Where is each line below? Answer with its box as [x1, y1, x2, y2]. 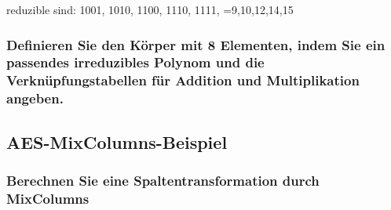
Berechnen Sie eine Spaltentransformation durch [6, 170, 320, 190]
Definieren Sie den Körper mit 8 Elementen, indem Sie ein [6, 34, 386, 54]
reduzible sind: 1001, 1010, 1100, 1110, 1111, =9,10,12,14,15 [6, 2, 294, 17]
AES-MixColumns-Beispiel [6, 129, 228, 154]
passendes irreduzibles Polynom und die [6, 52, 265, 72]
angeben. [6, 89, 64, 108]
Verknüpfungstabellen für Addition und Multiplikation [6, 71, 360, 90]
